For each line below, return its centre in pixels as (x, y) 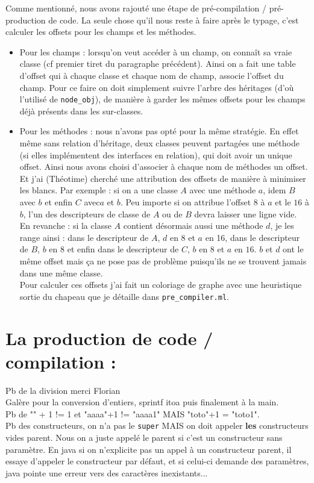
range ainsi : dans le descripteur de (84, 237)
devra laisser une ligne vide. (246, 213)
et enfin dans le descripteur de (123, 249)
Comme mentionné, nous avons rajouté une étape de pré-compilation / (136, 8)
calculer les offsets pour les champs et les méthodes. (101, 32)
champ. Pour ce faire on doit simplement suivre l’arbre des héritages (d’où (157, 87)
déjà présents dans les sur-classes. (81, 111)
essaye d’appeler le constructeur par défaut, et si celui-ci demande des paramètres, (157, 461)
